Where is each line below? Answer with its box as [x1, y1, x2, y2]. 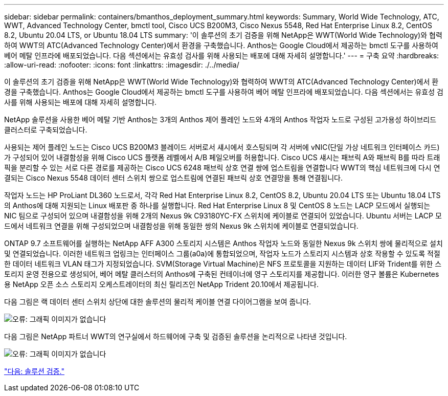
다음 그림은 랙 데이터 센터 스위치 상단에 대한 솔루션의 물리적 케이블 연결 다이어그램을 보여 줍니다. [4, 297, 311, 306]
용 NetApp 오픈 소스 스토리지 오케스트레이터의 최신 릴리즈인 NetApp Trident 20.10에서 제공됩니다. [4, 280, 319, 289]
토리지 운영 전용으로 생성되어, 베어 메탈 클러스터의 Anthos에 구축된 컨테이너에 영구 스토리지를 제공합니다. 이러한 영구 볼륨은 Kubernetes [4, 270, 439, 278]
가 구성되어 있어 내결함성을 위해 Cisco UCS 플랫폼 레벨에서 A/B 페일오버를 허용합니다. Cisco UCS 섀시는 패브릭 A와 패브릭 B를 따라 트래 [4, 153, 440, 162]
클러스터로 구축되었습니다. [4, 125, 87, 134]
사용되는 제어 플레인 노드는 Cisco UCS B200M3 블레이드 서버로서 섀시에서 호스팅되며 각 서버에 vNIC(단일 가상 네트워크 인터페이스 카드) [4, 143, 440, 151]
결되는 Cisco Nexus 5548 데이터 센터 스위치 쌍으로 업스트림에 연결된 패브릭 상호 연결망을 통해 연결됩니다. [4, 173, 343, 182]
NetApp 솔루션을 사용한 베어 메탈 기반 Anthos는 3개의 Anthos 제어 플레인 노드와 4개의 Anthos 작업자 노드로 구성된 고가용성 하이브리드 [4, 115, 437, 124]
